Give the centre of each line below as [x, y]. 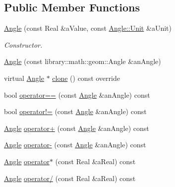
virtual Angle [24, 78]
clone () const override [86, 78]
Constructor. [23, 44]
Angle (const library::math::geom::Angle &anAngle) [83, 61]
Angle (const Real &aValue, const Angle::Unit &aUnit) [88, 28]
